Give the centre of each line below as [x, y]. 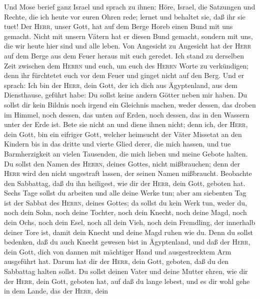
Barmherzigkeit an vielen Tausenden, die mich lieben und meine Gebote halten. [126, 153]
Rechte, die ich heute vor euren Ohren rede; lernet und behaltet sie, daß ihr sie [125, 16]
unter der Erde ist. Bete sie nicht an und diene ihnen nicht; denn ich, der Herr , [126, 124]
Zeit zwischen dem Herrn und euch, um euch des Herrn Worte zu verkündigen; [126, 65]
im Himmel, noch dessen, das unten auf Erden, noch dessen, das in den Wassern [127, 114]
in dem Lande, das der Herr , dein [56, 291]
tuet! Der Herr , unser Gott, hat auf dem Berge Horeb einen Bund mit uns [118, 26]
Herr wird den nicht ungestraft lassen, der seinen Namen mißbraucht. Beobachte [128, 173]
